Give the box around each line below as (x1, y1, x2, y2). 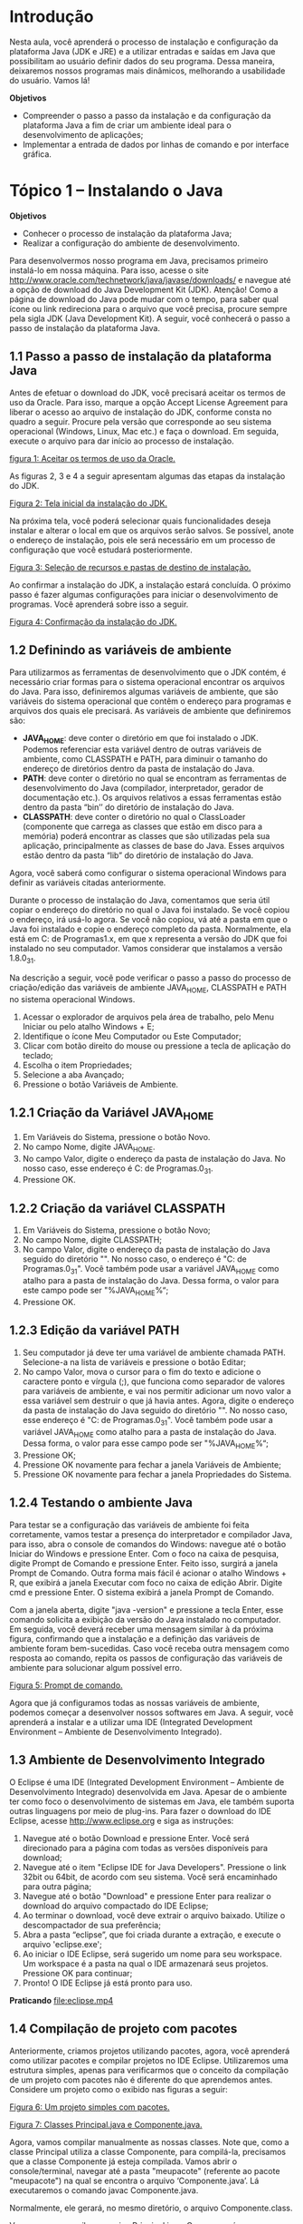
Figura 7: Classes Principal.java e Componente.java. (9, 2119, 203, 2130)
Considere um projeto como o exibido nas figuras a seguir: (9, 2083, 228, 2094)
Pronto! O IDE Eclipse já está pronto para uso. (22, 1977, 193, 1988)
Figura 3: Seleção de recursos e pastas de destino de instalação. (9, 561, 251, 572)
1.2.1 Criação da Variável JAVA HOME (9, 1105, 214, 1123)
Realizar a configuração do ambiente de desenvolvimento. (22, 238, 240, 249)
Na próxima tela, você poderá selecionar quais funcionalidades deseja (9, 515, 271, 526)
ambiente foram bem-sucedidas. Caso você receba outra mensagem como (9, 1643, 289, 1653)
